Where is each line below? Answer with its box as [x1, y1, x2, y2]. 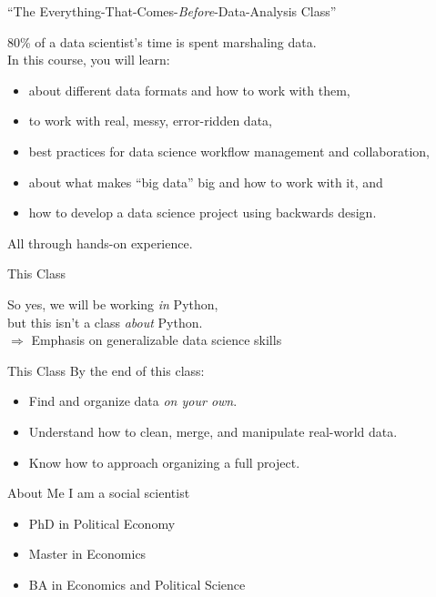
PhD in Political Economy [28, 513, 176, 532]
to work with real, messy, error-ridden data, [28, 111, 272, 130]
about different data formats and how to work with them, [28, 80, 350, 99]
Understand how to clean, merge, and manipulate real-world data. [28, 421, 398, 440]
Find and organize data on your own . [28, 391, 238, 410]
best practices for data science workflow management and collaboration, [28, 141, 430, 160]
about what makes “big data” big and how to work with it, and [28, 172, 383, 191]
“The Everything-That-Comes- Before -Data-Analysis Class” [7, 2, 337, 20]
